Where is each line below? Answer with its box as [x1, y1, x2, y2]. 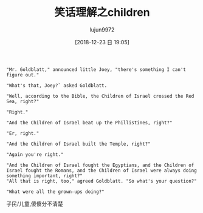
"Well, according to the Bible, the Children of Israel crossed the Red [6, 93, 194, 99]
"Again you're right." [6, 151, 64, 158]
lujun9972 [89, 25, 115, 33]
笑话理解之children [54, 5, 150, 19]
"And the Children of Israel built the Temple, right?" [6, 141, 151, 147]
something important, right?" [6, 172, 83, 179]
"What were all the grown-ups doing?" [6, 189, 105, 195]
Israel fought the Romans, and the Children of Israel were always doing [6, 167, 198, 174]
